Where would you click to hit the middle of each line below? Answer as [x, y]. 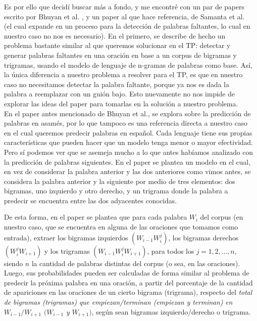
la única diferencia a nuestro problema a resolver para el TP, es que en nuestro [123, 74]
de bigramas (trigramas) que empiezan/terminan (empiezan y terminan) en [118, 302]
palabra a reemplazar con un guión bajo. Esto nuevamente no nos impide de [119, 94]
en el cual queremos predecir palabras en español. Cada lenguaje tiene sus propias [128, 132]
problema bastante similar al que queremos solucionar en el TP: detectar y [117, 45]
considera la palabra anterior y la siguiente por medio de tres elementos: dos [120, 181]
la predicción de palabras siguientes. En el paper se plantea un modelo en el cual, [127, 161]
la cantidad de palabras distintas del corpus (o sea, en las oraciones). [136, 263]
